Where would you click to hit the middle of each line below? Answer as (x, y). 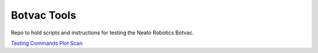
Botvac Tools (44, 15)
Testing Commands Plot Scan (47, 43)
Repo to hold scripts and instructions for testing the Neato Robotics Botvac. (102, 33)
